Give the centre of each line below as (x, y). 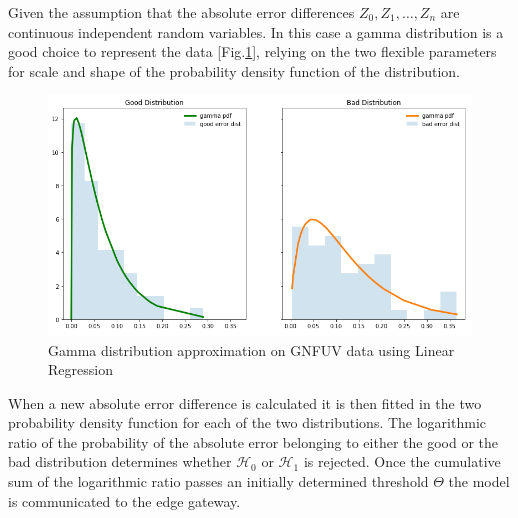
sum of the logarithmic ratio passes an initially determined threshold (218, 481)
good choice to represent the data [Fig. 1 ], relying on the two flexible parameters (252, 51)
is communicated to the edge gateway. (124, 500)
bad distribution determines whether (120, 461)
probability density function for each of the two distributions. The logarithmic (247, 422)
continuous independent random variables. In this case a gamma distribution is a (256, 31)
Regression (80, 369)
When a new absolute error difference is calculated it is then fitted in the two (245, 402)
